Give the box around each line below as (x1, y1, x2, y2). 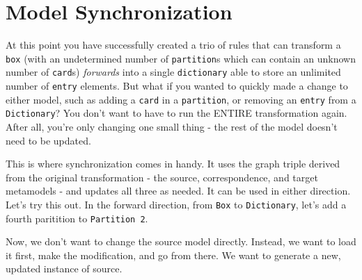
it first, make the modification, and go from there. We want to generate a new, (6, 247, 341, 262)
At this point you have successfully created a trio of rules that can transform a (6, 38, 341, 52)
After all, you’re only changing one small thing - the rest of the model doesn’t (6, 120, 338, 133)
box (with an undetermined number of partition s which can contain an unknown (6, 51, 356, 65)
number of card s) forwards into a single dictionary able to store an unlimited (6, 65, 341, 79)
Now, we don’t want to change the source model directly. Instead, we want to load (6, 234, 356, 249)
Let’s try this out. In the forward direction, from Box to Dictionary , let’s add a (6, 197, 347, 211)
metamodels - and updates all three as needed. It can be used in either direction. (6, 183, 351, 198)
